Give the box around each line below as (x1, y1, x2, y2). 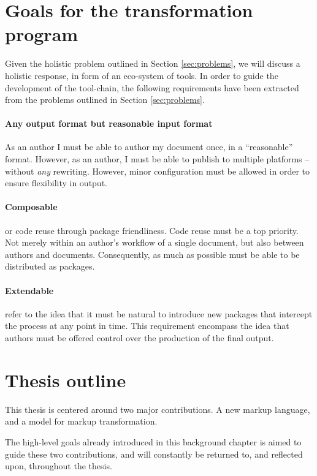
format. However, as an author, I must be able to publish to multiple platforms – (5, 153, 310, 165)
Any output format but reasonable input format (5, 117, 213, 130)
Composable (5, 200, 58, 213)
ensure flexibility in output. (5, 176, 107, 189)
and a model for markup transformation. (5, 415, 158, 428)
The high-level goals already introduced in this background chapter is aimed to (5, 435, 302, 448)
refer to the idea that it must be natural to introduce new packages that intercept (5, 307, 313, 320)
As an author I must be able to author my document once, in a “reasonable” (5, 140, 293, 153)
